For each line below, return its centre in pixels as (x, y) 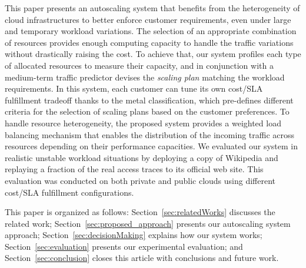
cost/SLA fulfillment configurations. (69, 192)
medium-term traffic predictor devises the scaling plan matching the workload (145, 77)
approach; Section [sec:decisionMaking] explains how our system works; (134, 235)
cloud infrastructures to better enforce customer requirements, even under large (148, 19)
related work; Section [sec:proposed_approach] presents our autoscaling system (148, 223)
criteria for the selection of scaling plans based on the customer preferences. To (147, 111)
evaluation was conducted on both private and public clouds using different (140, 180)
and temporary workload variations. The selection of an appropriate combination (151, 31)
